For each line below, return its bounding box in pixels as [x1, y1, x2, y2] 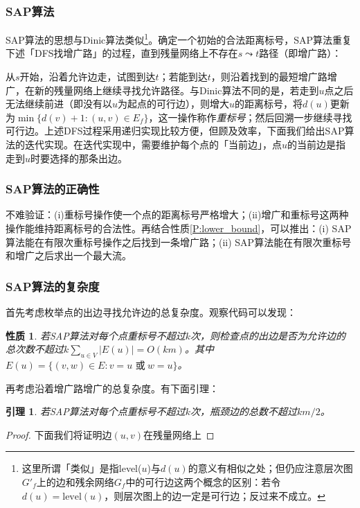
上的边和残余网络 [36, 474, 114, 489]
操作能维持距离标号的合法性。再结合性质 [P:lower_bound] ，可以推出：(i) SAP [6, 221, 352, 236]
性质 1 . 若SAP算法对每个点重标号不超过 [6, 328, 186, 342]
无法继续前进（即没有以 [6, 96, 112, 111]
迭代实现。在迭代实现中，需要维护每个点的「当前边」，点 [24, 137, 282, 152]
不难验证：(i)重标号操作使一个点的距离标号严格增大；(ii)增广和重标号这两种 [6, 207, 349, 222]
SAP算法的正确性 [6, 180, 100, 198]
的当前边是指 [287, 137, 346, 152]
